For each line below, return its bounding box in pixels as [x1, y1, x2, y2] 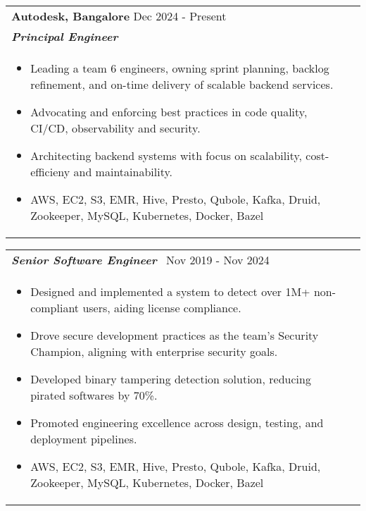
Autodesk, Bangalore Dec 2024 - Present [11, 8, 227, 24]
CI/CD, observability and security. [30, 120, 201, 136]
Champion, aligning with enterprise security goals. [30, 343, 278, 359]
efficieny [30, 164, 70, 180]
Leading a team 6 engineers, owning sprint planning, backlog [30, 60, 329, 76]
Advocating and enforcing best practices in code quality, [30, 104, 308, 120]
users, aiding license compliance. [82, 300, 241, 316]
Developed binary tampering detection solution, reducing [30, 371, 311, 387]
